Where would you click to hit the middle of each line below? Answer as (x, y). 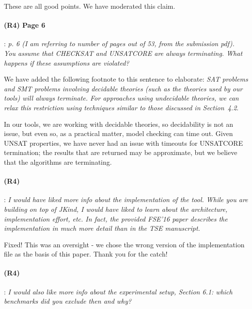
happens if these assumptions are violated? (67, 62)
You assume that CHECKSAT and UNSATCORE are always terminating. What (123, 53)
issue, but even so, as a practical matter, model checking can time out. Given (118, 133)
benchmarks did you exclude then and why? (68, 301)
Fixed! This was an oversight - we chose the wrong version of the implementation (124, 244)
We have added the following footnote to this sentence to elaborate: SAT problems (126, 79)
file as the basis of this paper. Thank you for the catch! (86, 254)
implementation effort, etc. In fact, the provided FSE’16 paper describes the (116, 218)
